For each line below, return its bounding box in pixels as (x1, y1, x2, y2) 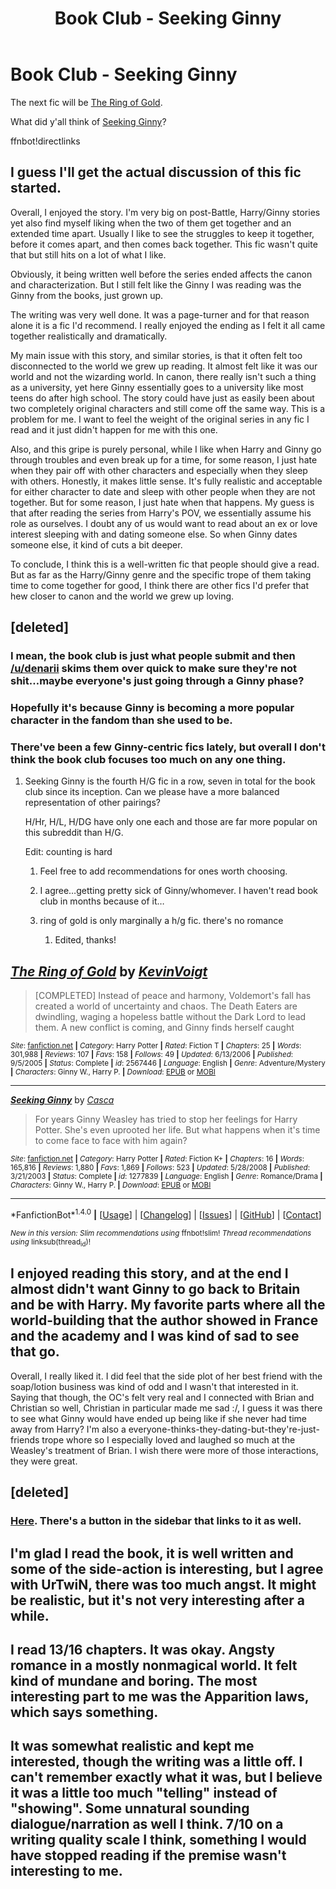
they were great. (10, 1455, 78, 1467)
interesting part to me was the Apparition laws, (10, 1688, 310, 1705)
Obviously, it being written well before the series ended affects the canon (10, 268, 313, 280)
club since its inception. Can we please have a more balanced (24, 786, 280, 798)
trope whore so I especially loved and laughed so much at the (41, 1433, 296, 1446)
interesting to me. (10, 1863, 123, 1880)
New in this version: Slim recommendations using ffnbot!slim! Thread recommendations (10, 1228, 312, 1238)
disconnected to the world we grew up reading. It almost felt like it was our (10, 360, 318, 372)
